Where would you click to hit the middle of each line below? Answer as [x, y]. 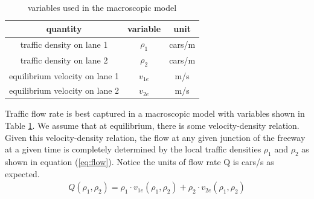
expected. [22, 173]
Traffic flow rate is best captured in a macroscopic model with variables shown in [155, 113]
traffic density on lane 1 [64, 44]
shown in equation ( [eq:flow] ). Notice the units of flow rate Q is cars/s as [139, 162]
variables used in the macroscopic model [102, 7]
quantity [64, 28]
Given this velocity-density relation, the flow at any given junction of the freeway [155, 137]
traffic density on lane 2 [64, 60]
